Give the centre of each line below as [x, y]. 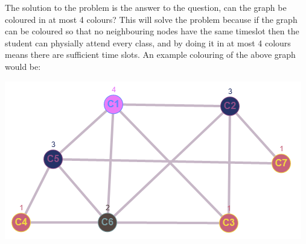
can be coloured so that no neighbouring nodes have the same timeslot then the [152, 31]
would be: [23, 66]
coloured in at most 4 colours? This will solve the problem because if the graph [151, 19]
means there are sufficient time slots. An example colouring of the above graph [150, 55]
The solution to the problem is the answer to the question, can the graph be [146, 7]
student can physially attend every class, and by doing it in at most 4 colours [148, 42]
